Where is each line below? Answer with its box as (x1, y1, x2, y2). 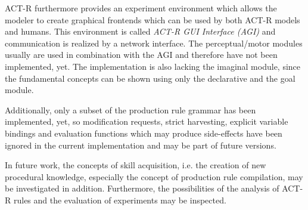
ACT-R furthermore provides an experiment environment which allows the (5, 2, 277, 14)
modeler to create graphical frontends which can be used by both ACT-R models (5, 13, 300, 26)
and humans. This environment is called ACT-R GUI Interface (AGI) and (5, 25, 276, 38)
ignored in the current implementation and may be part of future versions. (5, 138, 276, 151)
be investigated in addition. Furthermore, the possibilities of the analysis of (5, 182, 279, 194)
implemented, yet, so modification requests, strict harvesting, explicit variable (5, 115, 288, 128)
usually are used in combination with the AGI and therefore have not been (5, 48, 278, 61)
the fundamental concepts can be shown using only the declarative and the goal (5, 72, 295, 84)
